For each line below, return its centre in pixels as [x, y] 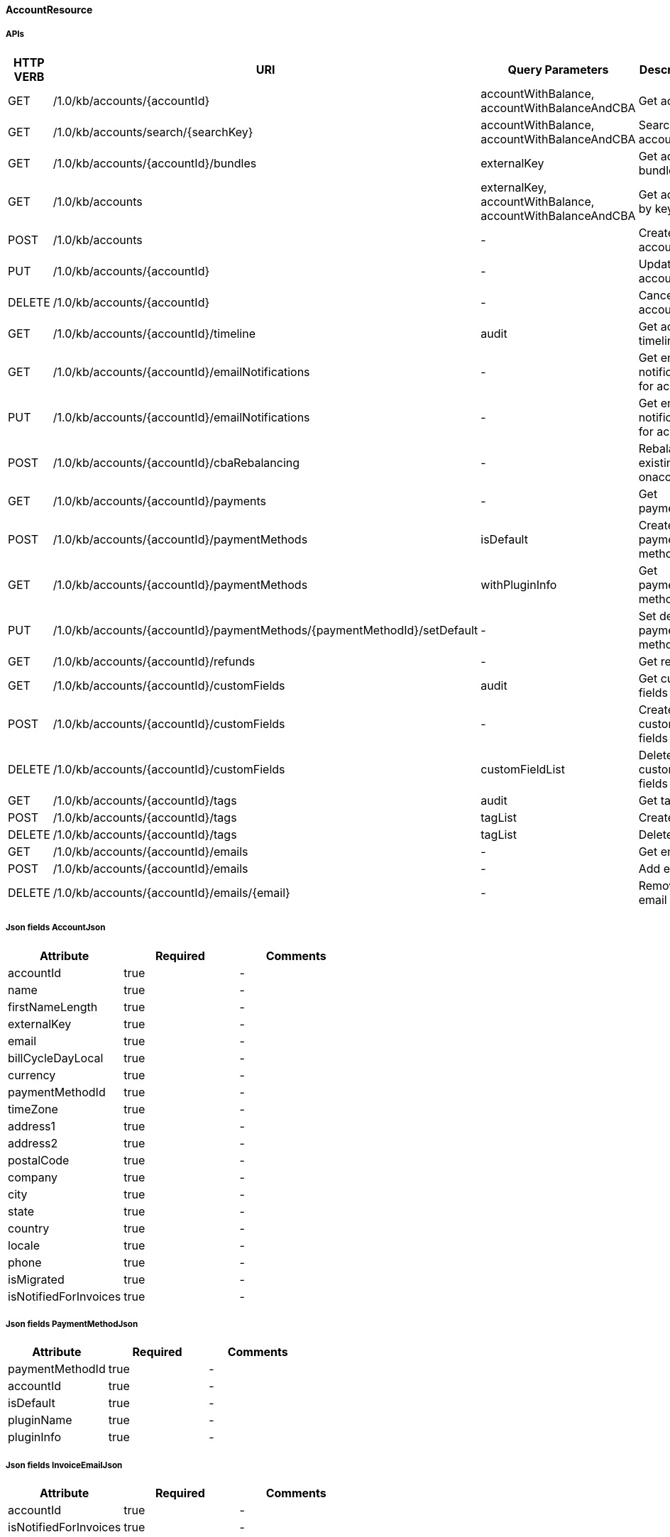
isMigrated [36, 1279]
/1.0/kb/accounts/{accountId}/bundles [155, 163]
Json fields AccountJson [56, 928]
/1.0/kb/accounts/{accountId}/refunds [154, 661]
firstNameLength [53, 1007]
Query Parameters [558, 69]
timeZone [33, 1109]
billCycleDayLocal [56, 1058]
